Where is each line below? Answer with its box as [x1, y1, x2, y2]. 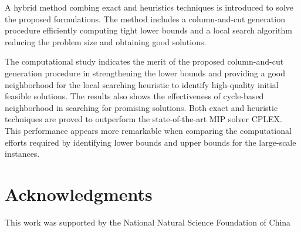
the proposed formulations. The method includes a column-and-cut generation [5, 12, 285, 25]
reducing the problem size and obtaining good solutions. [5, 35, 207, 48]
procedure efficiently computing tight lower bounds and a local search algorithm [5, 24, 292, 36]
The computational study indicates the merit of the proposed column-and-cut [5, 55, 284, 68]
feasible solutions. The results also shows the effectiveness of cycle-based [5, 90, 264, 102]
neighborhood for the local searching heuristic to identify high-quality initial [5, 78, 279, 90]
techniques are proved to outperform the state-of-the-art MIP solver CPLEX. [5, 113, 282, 125]
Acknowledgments [5, 181, 153, 206]
